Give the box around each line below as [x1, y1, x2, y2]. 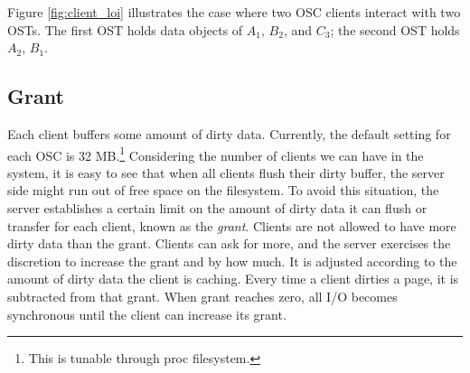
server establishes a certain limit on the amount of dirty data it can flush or [7, 199, 428, 218]
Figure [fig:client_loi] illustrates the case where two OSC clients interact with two [7, 3, 461, 21]
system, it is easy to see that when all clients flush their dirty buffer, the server [7, 163, 445, 182]
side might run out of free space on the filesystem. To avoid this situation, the [7, 181, 439, 200]
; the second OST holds [330, 20, 460, 39]
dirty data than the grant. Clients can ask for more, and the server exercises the [7, 234, 451, 253]
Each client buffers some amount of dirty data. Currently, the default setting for [7, 124, 451, 143]
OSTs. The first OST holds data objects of [7, 20, 243, 39]
